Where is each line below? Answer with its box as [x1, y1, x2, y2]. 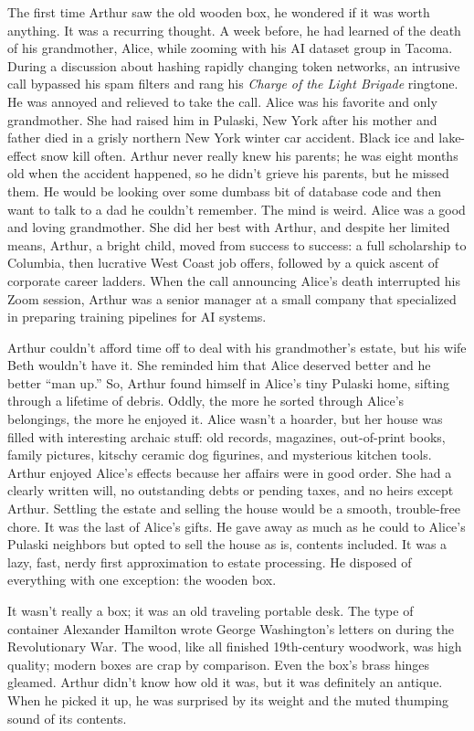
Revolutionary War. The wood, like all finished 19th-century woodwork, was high [7, 637, 462, 656]
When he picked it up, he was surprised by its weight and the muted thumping [7, 690, 448, 709]
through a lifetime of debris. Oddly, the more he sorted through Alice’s [7, 391, 405, 410]
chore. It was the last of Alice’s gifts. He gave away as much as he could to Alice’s [7, 516, 466, 535]
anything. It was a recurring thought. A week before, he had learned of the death [7, 20, 461, 39]
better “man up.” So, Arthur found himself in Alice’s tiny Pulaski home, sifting [7, 373, 450, 392]
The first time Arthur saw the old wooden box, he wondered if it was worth [7, 3, 430, 21]
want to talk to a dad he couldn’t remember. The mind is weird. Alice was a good [7, 199, 466, 218]
